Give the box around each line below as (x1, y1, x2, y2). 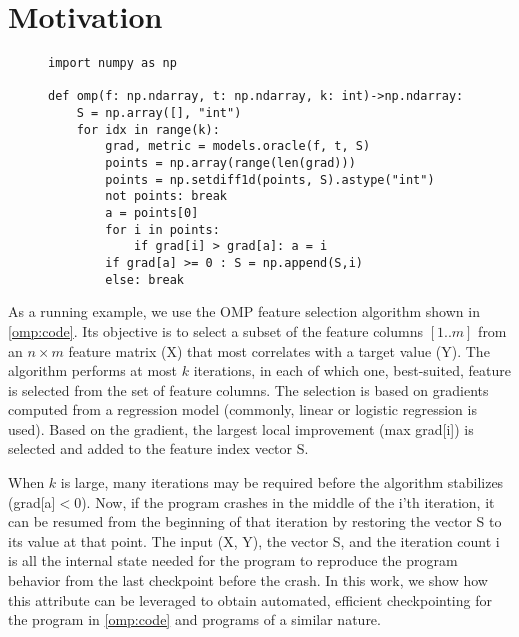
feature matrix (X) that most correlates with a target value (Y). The (68, 340, 490, 361)
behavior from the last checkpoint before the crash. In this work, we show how (8, 570, 488, 591)
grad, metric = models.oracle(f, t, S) (105, 139, 371, 154)
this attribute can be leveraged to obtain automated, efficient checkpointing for (8, 589, 492, 610)
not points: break (105, 189, 227, 204)
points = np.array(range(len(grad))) (105, 156, 356, 171)
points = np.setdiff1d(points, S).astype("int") (105, 172, 435, 187)
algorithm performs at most (8, 360, 178, 381)
